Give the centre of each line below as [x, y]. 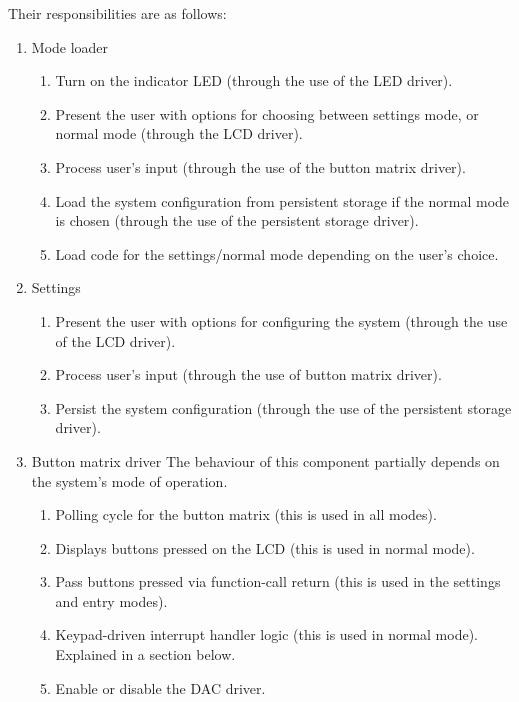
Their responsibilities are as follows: [117, 13]
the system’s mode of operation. [129, 480]
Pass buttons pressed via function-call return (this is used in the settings [278, 581]
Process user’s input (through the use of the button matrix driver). [260, 166]
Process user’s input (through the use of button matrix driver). [248, 374]
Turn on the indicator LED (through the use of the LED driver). [254, 80]
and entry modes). [111, 600]
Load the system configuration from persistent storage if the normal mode [282, 200]
